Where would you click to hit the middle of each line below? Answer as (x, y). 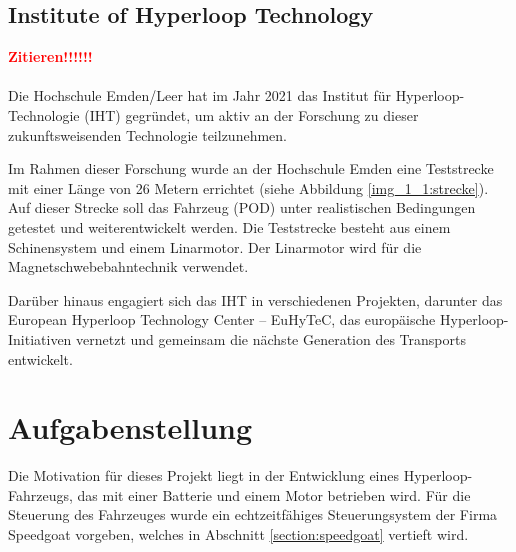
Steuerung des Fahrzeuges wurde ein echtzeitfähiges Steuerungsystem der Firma (253, 514)
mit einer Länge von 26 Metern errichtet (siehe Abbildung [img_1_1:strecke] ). (248, 187)
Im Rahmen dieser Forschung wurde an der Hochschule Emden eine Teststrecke (251, 168)
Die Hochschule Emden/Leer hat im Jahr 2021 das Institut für (200, 95)
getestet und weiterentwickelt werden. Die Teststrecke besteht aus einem (229, 226)
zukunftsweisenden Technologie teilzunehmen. (147, 134)
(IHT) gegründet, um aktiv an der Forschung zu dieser (251, 114)
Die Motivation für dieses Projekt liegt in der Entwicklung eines (204, 475)
